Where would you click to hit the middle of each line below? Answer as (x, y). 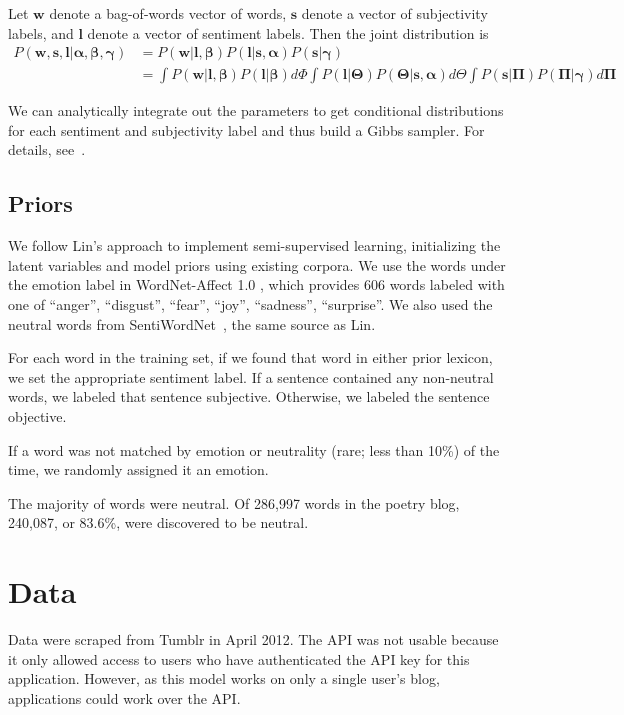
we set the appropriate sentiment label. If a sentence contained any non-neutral (251, 376)
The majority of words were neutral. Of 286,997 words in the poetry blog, (234, 502)
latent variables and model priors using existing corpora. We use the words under (257, 264)
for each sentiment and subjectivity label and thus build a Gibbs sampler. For (246, 129)
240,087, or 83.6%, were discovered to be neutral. (158, 522)
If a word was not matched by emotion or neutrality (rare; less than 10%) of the (254, 449)
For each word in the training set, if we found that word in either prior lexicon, (250, 357)
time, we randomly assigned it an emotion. (138, 469)
